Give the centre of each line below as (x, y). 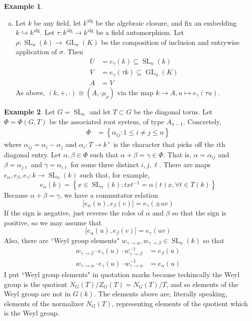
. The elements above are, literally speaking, (161, 294)
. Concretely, (202, 121)
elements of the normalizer (44, 303)
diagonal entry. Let (33, 154)
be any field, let (57, 22)
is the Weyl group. (32, 313)
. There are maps (185, 164)
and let (100, 111)
